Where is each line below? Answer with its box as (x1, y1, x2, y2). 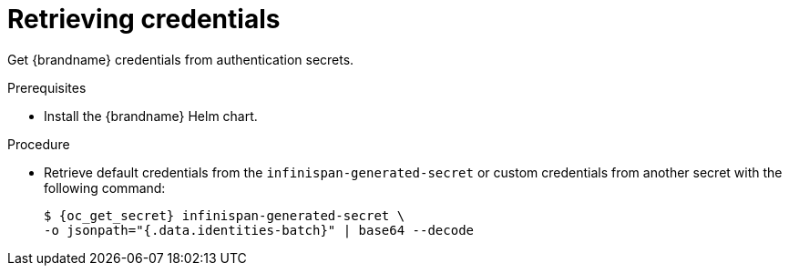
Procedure (7, 136, 70, 152)
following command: (44, 179, 166, 196)
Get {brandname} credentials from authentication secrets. (7, 51, 354, 67)
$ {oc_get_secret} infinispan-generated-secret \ (44, 207, 405, 223)
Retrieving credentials (7, 4, 281, 35)
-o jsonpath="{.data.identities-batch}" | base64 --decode (44, 222, 475, 238)
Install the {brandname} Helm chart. (44, 107, 258, 124)
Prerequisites (7, 79, 87, 96)
